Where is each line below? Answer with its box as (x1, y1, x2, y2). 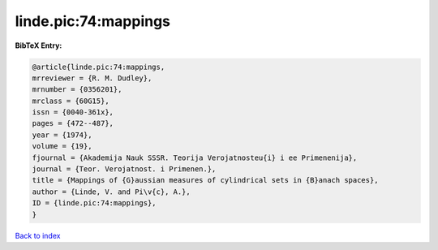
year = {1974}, (32, 130, 92, 140)
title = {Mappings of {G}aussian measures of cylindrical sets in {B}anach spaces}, (32, 175, 379, 185)
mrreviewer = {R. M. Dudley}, (32, 73, 152, 83)
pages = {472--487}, (32, 119, 114, 128)
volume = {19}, (32, 142, 92, 151)
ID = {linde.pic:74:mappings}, (32, 199, 157, 208)
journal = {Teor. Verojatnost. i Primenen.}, (32, 165, 217, 174)
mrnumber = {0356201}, (32, 85, 122, 94)
